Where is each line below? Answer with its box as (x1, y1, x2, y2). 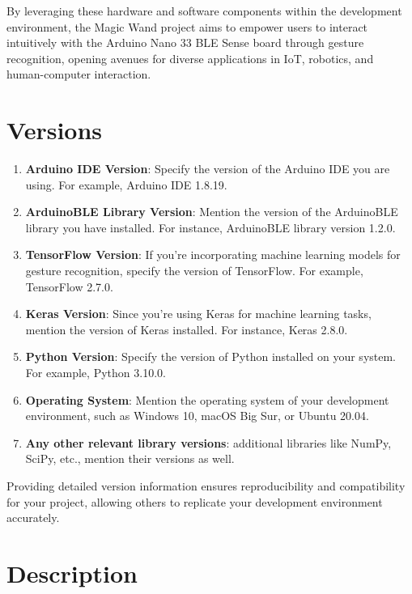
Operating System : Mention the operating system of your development (25, 391, 389, 408)
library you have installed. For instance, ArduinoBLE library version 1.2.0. (25, 219, 396, 235)
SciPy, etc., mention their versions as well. (25, 450, 235, 467)
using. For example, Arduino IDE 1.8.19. (25, 176, 227, 193)
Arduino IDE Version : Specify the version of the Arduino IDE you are (25, 160, 390, 177)
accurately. (6, 509, 60, 526)
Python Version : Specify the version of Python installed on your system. (25, 348, 397, 365)
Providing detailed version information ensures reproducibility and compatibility (6, 477, 406, 494)
